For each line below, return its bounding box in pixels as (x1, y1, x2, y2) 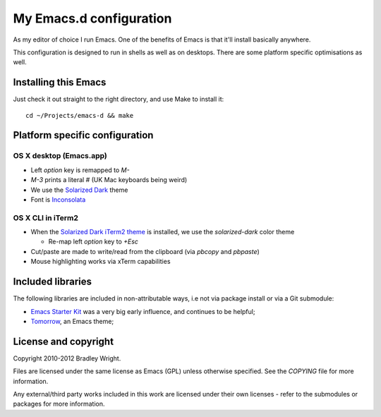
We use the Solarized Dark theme (30, 186, 128, 194)
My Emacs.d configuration (13, 11, 172, 26)
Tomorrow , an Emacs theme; (30, 317, 114, 325)
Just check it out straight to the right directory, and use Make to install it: (13, 95, 224, 104)
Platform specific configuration (13, 129, 154, 141)
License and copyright (13, 335, 114, 347)
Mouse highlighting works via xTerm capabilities (30, 258, 171, 266)
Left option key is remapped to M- (30, 166, 130, 174)
